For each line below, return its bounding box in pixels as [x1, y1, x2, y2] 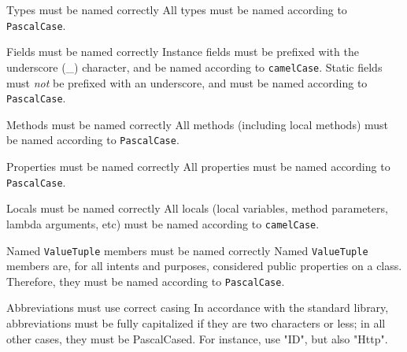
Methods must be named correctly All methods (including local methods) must [6, 116, 389, 132]
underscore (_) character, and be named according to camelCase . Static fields [6, 58, 383, 75]
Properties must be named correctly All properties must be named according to [6, 158, 390, 174]
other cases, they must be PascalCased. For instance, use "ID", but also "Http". [6, 330, 388, 346]
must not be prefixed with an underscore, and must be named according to [6, 74, 368, 91]
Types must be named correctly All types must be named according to [6, 2, 347, 17]
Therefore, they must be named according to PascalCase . [6, 272, 285, 289]
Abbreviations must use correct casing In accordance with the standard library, [6, 299, 389, 316]
